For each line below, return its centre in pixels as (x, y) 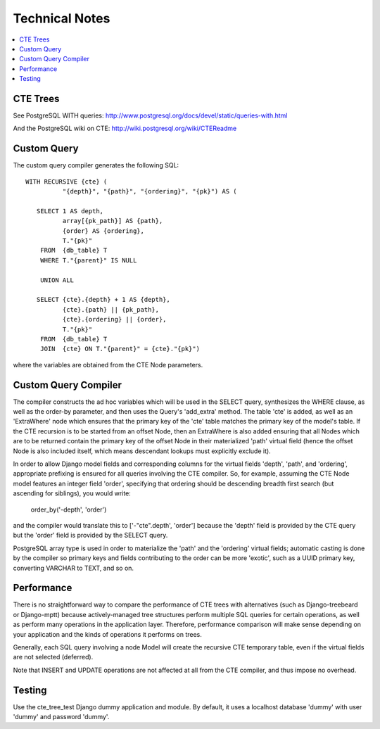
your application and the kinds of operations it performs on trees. (107, 634)
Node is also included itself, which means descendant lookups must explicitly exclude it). (142, 451)
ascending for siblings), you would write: (72, 493)
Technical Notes (62, 18)
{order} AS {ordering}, (103, 231)
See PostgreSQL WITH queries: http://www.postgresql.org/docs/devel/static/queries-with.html (150, 115)
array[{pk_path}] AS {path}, (113, 221)
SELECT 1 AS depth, (70, 211)
